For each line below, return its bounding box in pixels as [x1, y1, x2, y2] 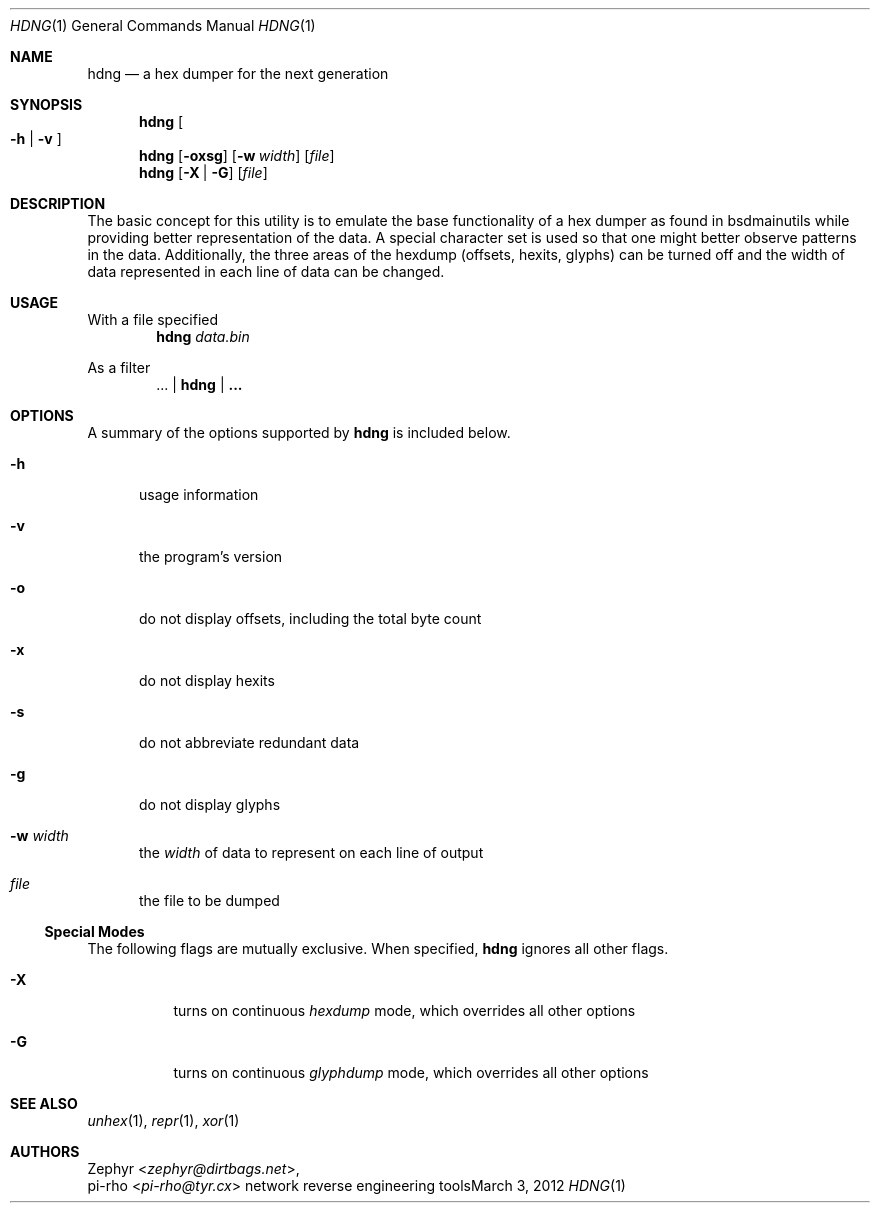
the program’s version [139, 548, 283, 565]
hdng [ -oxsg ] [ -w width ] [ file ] [139, 147, 335, 164]
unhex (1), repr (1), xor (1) [87, 1112, 240, 1129]
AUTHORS [10, 1143, 80, 1160]
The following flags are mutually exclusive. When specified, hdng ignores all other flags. [87, 940, 669, 957]
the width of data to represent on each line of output [139, 844, 484, 861]
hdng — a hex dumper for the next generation [87, 65, 389, 82]
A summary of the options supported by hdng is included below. [87, 424, 511, 441]
